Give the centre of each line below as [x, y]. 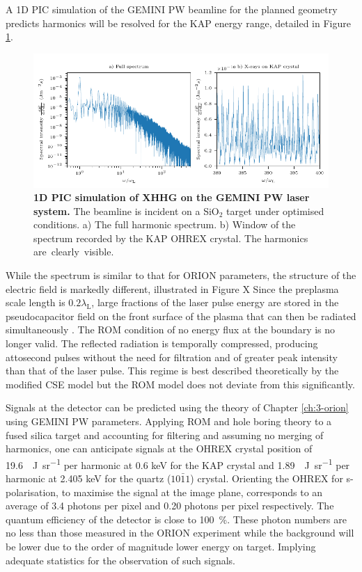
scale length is [36, 302]
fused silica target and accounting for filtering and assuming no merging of [165, 435]
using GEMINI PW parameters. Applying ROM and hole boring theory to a [169, 421]
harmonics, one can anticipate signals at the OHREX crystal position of [159, 448]
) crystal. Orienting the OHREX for [267, 478]
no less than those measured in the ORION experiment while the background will [180, 533]
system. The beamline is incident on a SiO [126, 210]
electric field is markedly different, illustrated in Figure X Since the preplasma [172, 288]
